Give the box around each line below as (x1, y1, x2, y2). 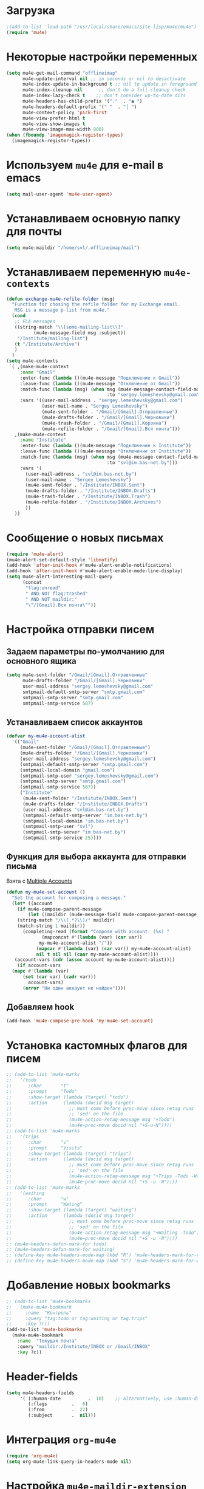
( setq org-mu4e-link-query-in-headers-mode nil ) (6, 1459, 132, 1465)
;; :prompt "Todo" (6, 1088, 78, 1094)
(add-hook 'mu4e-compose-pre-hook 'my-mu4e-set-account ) (6, 1018, 154, 1024)
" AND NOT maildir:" (25, 596, 78, 602)
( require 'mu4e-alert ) (6, 551, 64, 557)
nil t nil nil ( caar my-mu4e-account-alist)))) (36, 951, 159, 957)
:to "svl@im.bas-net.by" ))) (106, 459, 178, 465)
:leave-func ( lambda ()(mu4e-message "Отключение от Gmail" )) (19, 380, 181, 386)
